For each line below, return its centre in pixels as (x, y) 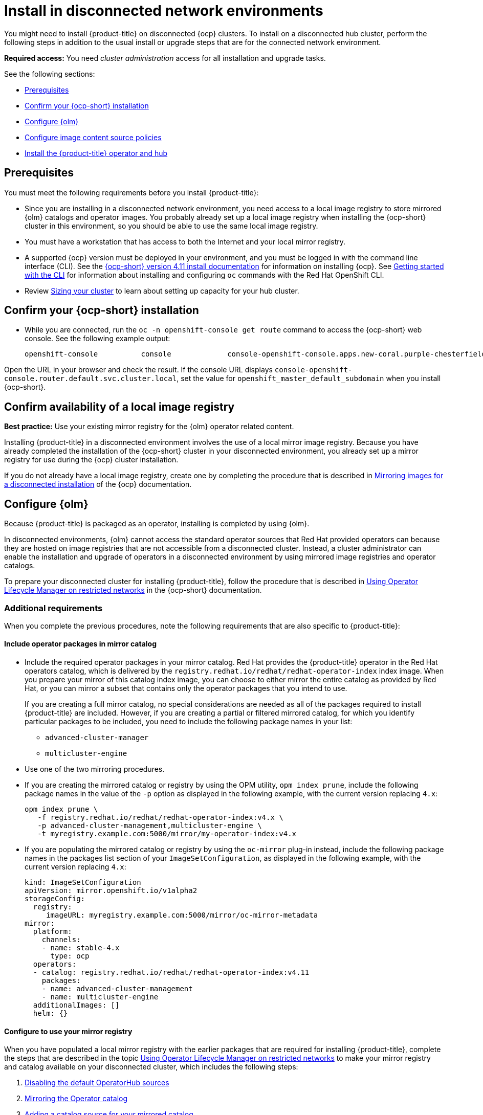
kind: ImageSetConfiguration (83, 883)
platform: (52, 932)
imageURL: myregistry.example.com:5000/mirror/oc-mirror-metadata (182, 915)
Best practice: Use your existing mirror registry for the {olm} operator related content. (149, 427)
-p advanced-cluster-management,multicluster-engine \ (150, 826)
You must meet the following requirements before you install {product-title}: (131, 192)
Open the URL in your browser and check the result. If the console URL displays (138, 370)
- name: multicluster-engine (100, 997)
